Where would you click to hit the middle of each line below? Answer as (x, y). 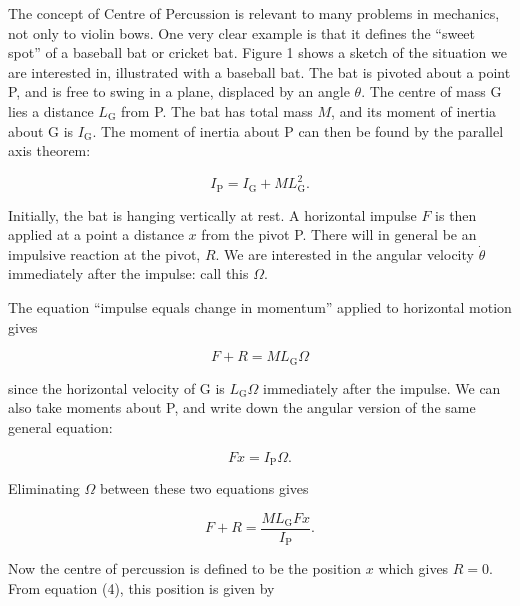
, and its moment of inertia (414, 110)
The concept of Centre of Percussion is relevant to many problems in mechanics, (254, 13)
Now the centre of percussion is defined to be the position (185, 568)
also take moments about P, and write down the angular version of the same (242, 407)
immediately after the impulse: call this (128, 273)
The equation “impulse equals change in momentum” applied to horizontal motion (260, 307)
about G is (41, 130)
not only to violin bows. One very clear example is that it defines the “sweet (242, 32)
